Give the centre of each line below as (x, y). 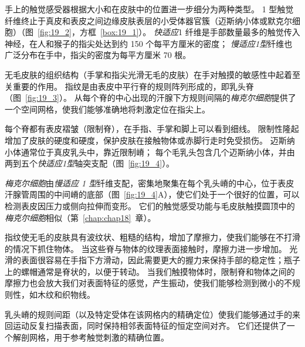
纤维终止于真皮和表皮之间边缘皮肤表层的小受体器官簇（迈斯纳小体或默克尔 (148, 20)
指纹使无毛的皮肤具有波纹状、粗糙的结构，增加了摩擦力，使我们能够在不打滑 (152, 237)
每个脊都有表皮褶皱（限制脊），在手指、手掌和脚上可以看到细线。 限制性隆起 (152, 129)
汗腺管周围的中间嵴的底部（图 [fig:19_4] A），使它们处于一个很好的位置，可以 (152, 194)
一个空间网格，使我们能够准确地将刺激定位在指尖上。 (107, 109)
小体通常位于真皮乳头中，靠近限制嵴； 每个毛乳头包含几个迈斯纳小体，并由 (150, 152)
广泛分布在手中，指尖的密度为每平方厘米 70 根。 (98, 55)
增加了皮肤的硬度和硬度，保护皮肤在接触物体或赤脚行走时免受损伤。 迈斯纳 (150, 140)
